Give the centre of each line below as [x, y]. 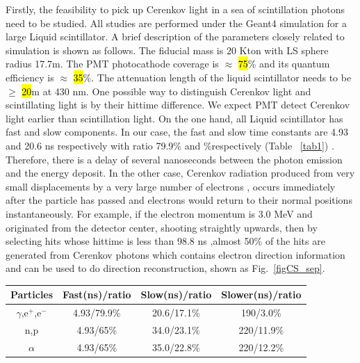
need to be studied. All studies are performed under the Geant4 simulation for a [177, 23]
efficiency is [30, 77]
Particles [32, 295]
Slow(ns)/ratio [176, 295]
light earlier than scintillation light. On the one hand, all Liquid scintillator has [174, 118]
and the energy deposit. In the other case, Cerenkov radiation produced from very [180, 173]
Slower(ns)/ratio [261, 295]
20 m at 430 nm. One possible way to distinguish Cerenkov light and [166, 91]
